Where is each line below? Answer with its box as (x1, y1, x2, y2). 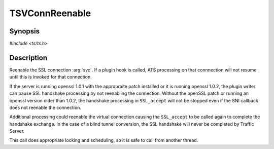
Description (9, 53, 48, 62)
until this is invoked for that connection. (9, 74, 92, 80)
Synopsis (9, 27, 40, 35)
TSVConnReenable (9, 8, 91, 19)
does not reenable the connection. (9, 104, 81, 110)
